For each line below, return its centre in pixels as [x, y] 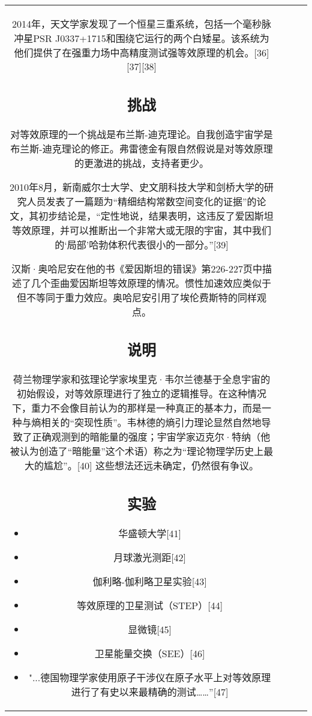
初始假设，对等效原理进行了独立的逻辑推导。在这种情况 [141, 393]
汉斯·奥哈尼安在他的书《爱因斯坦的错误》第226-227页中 [137, 268]
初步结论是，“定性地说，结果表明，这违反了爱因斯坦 [156, 215]
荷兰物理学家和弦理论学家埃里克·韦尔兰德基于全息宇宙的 [142, 379]
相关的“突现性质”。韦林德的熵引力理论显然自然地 [151, 422]
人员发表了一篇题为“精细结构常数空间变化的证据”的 [142, 201]
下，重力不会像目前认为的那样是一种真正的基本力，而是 [136, 408]
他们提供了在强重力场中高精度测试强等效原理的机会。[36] [142, 53]
